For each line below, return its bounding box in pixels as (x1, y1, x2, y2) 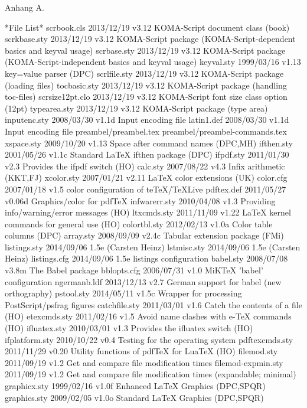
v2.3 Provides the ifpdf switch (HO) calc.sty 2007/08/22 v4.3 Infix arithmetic (5, 159, 285, 172)
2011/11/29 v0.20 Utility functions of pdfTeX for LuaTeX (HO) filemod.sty (5, 345, 278, 357)
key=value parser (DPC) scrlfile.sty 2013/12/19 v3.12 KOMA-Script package (5, 67, 284, 79)
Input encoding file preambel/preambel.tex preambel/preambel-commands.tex (5, 125, 287, 137)
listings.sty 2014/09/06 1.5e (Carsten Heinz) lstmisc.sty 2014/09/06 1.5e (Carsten (5, 240, 301, 253)
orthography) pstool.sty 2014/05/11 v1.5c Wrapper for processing (5, 287, 242, 299)
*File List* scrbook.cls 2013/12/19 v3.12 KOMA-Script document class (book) (5, 21, 290, 33)
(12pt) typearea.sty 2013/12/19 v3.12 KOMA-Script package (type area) (5, 102, 268, 114)
